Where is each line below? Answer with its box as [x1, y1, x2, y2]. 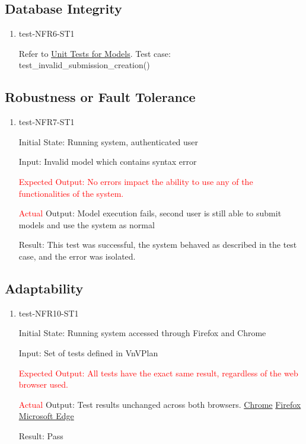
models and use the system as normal [18, 218, 155, 231]
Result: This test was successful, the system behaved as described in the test [18, 238, 297, 251]
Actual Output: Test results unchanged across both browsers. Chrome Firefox [18, 398, 301, 410]
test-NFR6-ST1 [18, 27, 75, 40]
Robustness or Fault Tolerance [5, 88, 196, 106]
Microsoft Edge [18, 410, 74, 422]
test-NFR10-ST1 [18, 306, 79, 319]
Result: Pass [18, 429, 63, 442]
